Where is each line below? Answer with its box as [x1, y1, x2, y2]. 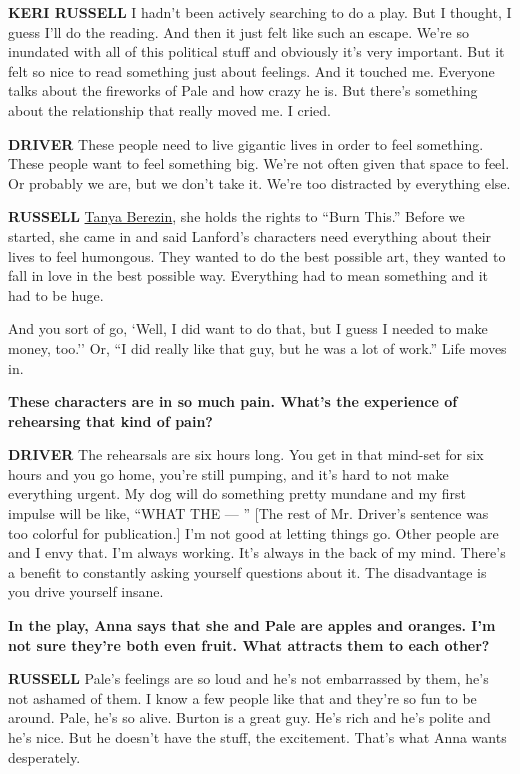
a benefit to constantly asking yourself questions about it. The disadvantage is [8, 561, 487, 582]
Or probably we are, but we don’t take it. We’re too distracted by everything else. [8, 172, 511, 193]
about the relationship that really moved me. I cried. [8, 99, 331, 120]
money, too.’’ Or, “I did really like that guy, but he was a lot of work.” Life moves [8, 337, 507, 358]
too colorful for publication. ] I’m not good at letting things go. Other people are [8, 522, 499, 543]
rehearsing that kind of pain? [8, 410, 213, 431]
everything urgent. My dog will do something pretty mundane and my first [8, 483, 467, 504]
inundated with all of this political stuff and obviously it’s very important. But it [8, 41, 505, 62]
